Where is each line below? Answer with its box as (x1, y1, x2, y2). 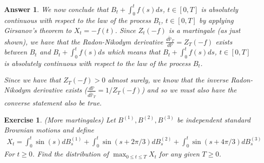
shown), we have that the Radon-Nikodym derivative (4, 36, 163, 46)
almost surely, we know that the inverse (107, 74, 228, 85)
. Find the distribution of (32, 148, 109, 159)
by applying (199, 15, 234, 25)
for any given (159, 148, 200, 159)
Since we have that (4, 74, 61, 85)
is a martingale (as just (168, 24, 240, 35)
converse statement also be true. (4, 97, 102, 108)
